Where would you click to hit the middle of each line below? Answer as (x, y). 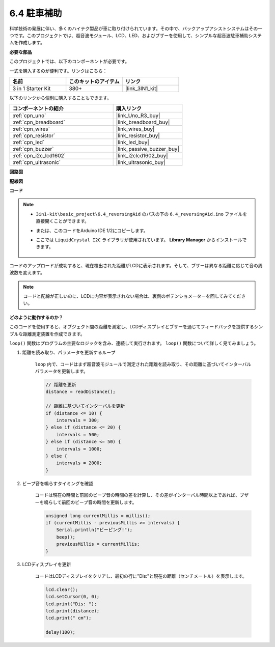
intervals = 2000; (79, 463)
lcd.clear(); (62, 589)
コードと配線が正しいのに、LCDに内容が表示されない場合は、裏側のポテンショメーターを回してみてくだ (132, 296)
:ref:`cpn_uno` (29, 116)
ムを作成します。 (27, 43)
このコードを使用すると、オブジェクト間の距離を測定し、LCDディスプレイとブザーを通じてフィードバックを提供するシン (136, 327)
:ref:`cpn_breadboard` (39, 122)
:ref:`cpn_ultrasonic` (37, 162)
